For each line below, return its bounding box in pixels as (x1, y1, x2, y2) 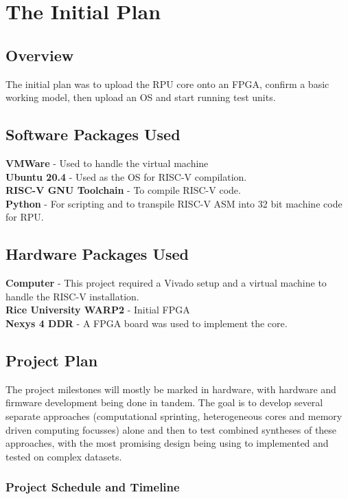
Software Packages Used (5, 124, 181, 145)
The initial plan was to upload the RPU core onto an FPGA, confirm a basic (5, 76, 329, 91)
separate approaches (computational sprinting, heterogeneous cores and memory (5, 408, 343, 423)
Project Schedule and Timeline (5, 478, 180, 496)
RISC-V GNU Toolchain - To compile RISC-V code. (5, 183, 241, 197)
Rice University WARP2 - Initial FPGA (5, 302, 190, 317)
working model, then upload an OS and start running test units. (5, 90, 276, 104)
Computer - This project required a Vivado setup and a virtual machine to (5, 276, 327, 290)
